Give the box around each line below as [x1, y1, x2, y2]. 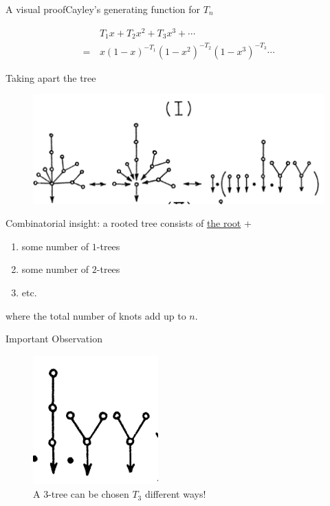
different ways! [144, 487, 206, 501]
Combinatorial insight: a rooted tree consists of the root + [5, 216, 252, 230]
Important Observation [5, 331, 102, 346]
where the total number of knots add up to [5, 308, 186, 322]
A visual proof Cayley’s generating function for [5, 2, 201, 16]
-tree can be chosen [48, 487, 129, 501]
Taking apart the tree [5, 70, 96, 85]
